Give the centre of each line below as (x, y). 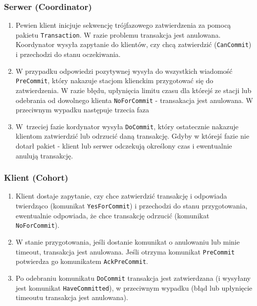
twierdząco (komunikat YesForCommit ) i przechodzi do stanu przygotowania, (131, 206)
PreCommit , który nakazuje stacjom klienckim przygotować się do (114, 80)
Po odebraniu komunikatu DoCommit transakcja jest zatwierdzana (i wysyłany (133, 278)
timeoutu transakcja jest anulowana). (72, 297)
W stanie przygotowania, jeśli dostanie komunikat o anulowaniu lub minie (128, 241)
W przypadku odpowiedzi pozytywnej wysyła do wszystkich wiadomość (124, 71)
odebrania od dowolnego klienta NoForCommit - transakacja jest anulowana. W (134, 100)
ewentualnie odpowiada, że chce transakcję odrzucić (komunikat (112, 215)
